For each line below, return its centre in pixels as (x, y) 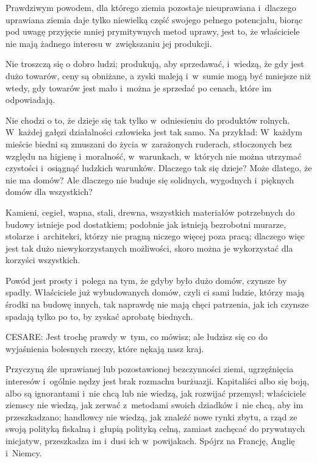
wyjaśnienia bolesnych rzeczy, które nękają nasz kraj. (105, 348)
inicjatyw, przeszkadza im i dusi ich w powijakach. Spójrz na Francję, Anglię (150, 440)
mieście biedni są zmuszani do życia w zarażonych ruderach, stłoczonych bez (149, 143)
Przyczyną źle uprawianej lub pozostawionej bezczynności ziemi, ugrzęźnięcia (150, 369)
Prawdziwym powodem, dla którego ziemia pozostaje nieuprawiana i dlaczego (151, 7)
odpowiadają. (30, 100)
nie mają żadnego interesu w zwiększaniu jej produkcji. (109, 43)
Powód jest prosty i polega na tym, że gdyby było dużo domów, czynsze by (146, 280)
